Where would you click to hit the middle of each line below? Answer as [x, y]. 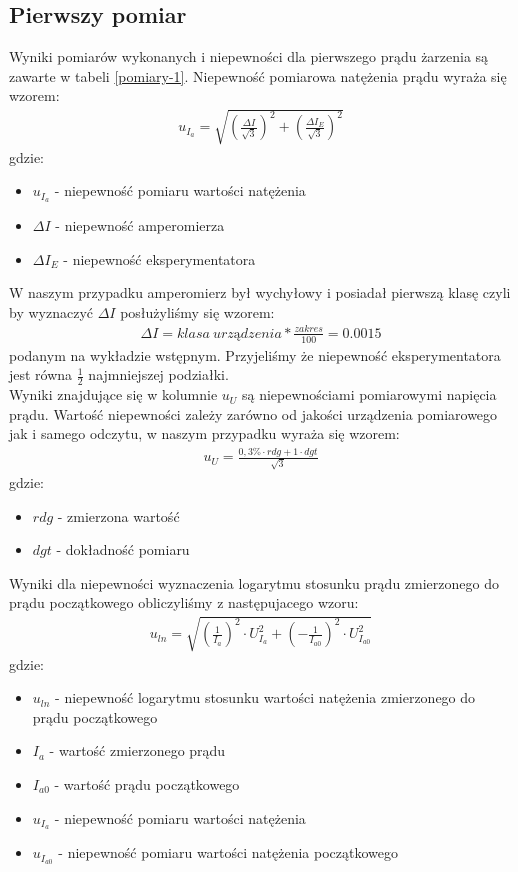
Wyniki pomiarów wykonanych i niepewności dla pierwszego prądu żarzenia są [249, 56]
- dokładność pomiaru [123, 549]
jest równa [41, 374]
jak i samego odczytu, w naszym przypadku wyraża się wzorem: [204, 433]
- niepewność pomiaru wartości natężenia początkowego [228, 852]
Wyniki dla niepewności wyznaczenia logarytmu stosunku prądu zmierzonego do [254, 582]
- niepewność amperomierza [140, 225]
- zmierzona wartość [118, 515]
